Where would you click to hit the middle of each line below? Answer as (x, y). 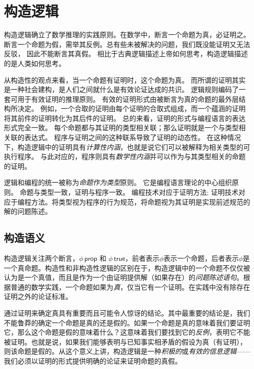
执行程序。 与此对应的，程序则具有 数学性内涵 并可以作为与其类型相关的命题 (125, 156)
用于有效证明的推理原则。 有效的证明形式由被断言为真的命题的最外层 (128, 99)
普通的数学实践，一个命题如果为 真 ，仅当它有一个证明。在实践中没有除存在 (130, 287)
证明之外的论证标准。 (38, 296)
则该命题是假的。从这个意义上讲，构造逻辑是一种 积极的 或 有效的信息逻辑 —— (127, 351)
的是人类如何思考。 (35, 63)
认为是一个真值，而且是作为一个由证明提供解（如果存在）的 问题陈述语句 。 (124, 277)
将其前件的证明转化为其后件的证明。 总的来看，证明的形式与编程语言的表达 (125, 118)
